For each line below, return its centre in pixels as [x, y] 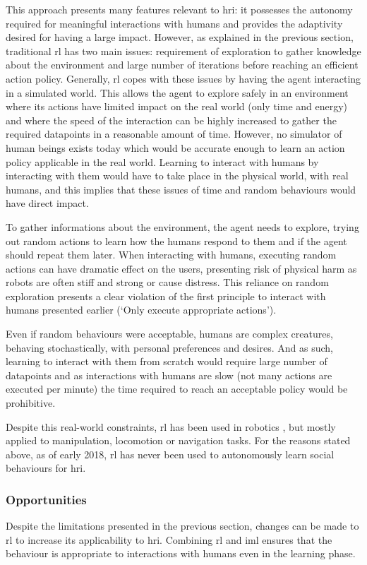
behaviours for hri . [46, 468]
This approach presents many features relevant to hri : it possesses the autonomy [179, 9]
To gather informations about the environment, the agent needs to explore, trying [182, 226]
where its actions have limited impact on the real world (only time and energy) [177, 106]
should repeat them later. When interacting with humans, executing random [171, 255]
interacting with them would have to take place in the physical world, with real [177, 176]
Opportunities [46, 499]
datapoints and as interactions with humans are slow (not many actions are [169, 375]
